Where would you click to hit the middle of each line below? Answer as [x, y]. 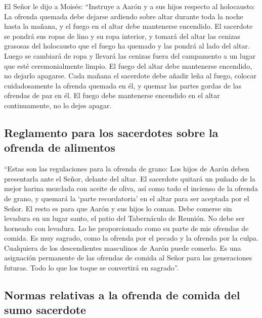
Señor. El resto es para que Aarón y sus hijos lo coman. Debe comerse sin [118, 208]
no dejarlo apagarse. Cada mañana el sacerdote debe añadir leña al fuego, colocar [130, 76]
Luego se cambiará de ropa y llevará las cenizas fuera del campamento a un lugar [130, 55]
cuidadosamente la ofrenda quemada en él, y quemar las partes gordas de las [123, 85]
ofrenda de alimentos [60, 147]
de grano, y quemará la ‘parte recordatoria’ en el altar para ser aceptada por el [127, 198]
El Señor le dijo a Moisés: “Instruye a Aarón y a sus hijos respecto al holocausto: [130, 6]
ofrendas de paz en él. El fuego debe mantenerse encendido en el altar [112, 95]
